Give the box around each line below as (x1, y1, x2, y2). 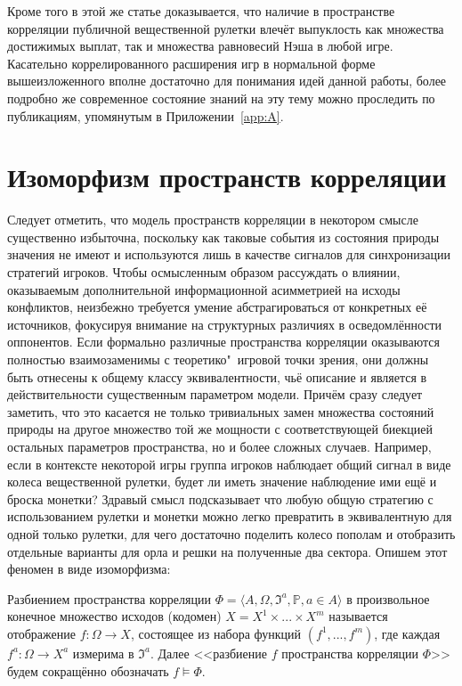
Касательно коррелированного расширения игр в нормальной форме (7, 53, 376, 72)
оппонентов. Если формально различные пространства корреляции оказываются (7, 332, 440, 351)
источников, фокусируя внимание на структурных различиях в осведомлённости (7, 314, 442, 333)
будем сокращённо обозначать (7, 661, 169, 680)
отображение (7, 624, 76, 642)
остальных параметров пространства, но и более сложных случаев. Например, (7, 437, 432, 455)
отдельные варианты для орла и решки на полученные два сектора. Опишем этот (7, 542, 448, 560)
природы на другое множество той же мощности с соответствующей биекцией (7, 420, 433, 438)
